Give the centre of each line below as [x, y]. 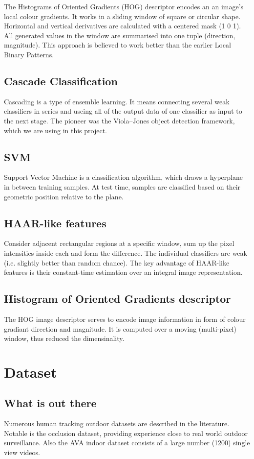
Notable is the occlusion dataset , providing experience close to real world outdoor [126, 433]
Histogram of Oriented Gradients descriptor [117, 299]
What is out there [50, 403]
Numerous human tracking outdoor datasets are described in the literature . [117, 423]
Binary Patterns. [29, 54]
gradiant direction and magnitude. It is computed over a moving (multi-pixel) [120, 328]
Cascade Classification [61, 81]
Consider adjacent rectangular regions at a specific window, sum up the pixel [119, 243]
